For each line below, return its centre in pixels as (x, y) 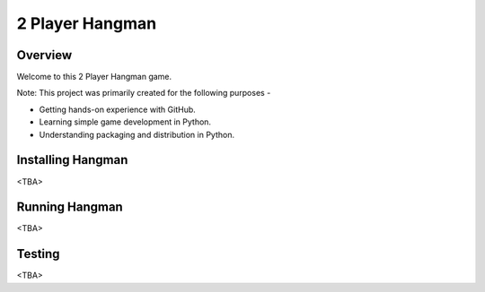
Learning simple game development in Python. (125, 122)
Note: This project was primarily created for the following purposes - (144, 93)
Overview (44, 55)
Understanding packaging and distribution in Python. (137, 134)
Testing (38, 254)
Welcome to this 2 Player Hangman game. (94, 77)
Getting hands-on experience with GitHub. (118, 109)
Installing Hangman (72, 160)
